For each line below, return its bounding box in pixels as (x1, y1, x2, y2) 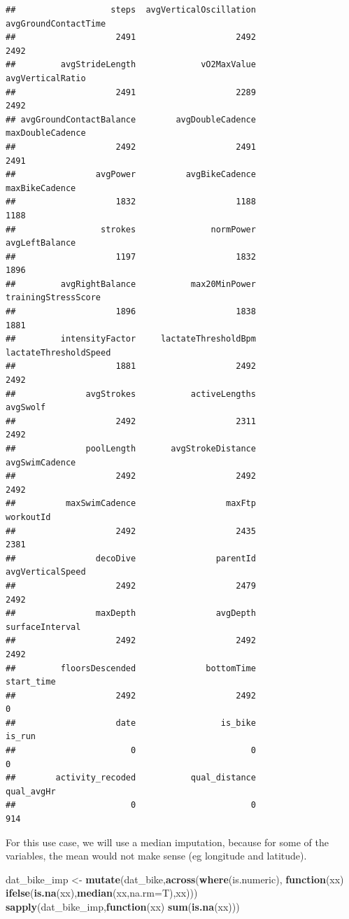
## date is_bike (6, 717, 256, 728)
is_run (6, 731, 36, 742)
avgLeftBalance (6, 238, 76, 248)
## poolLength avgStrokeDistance (6, 444, 256, 454)
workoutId (6, 512, 51, 522)
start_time (6, 677, 56, 687)
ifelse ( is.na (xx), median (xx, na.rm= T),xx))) (6, 885, 198, 900)
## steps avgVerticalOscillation (6, 5, 256, 15)
